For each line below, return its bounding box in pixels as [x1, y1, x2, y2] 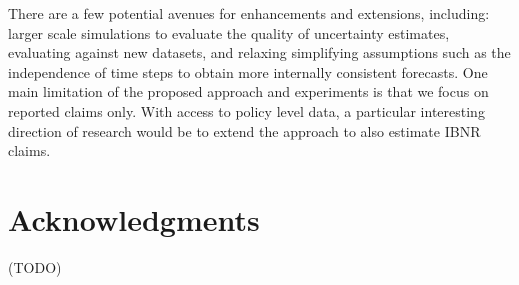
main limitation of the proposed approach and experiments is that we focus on [8, 81, 489, 102]
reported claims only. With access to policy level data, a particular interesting [8, 100, 485, 121]
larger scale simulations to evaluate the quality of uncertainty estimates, [8, 22, 450, 43]
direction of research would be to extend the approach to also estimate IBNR [8, 120, 481, 141]
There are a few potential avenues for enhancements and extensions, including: [8, 3, 490, 23]
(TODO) [8, 256, 62, 277]
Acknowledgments [8, 198, 260, 239]
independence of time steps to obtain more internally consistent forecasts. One [8, 61, 488, 82]
